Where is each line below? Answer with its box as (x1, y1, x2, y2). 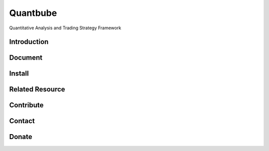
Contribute (9, 101, 44, 109)
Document (9, 54, 42, 62)
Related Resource (9, 85, 65, 94)
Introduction (9, 38, 49, 46)
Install (9, 70, 29, 78)
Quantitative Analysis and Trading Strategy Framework (9, 25, 122, 31)
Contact (9, 117, 35, 125)
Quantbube (9, 7, 57, 18)
